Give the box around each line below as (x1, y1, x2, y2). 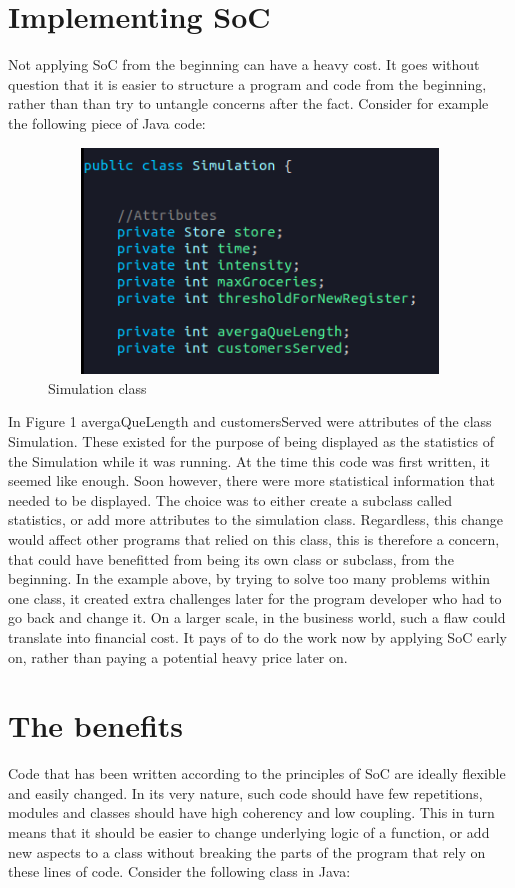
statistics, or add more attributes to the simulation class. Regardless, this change (8, 509, 503, 530)
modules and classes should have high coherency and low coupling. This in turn (8, 802, 495, 823)
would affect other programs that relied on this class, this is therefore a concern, (8, 529, 500, 550)
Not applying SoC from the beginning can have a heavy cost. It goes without (8, 54, 480, 75)
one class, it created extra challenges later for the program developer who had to (8, 587, 502, 608)
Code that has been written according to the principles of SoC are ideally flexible (8, 763, 506, 784)
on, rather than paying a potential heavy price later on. (8, 646, 348, 667)
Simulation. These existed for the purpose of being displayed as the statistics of (8, 431, 495, 452)
